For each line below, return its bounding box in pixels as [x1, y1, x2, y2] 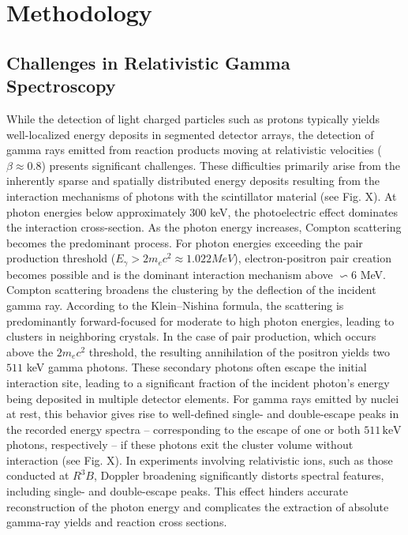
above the [6, 343, 54, 360]
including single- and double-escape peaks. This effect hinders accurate [6, 483, 348, 499]
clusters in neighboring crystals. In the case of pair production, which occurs [6, 328, 376, 345]
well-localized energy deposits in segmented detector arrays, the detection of [6, 126, 374, 142]
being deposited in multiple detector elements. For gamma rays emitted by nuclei [6, 390, 399, 406]
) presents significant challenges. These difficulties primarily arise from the [41, 156, 400, 173]
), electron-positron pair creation [234, 250, 392, 266]
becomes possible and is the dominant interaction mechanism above [6, 266, 333, 282]
